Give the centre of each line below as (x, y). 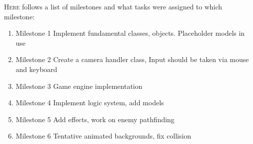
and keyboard (37, 69)
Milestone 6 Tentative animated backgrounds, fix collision (103, 136)
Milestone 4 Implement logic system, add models (90, 103)
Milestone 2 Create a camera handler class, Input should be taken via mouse (132, 59)
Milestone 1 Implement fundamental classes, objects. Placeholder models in (130, 33)
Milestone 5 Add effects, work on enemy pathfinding (95, 119)
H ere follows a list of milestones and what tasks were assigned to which (113, 6)
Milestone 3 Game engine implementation (79, 86)
